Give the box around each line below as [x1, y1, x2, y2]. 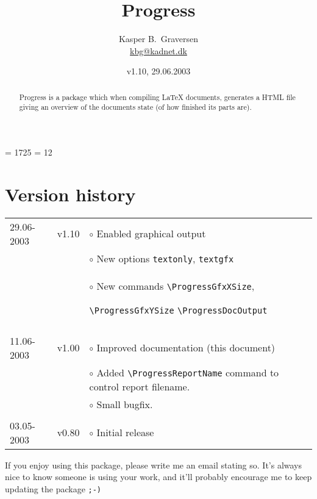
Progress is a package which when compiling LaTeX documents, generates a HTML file [19, 92, 296, 102]
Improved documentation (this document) [96, 340, 276, 355]
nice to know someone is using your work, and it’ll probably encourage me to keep [5, 470, 312, 483]
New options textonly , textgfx [96, 251, 234, 265]
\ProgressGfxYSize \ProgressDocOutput [89, 305, 268, 315]
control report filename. [89, 379, 190, 393]
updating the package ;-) [5, 482, 101, 495]
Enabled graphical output [96, 226, 206, 241]
